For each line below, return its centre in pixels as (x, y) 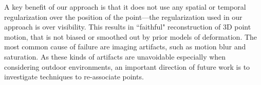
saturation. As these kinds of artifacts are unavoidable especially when (115, 56)
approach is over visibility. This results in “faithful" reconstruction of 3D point (128, 27)
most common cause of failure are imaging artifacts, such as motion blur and (125, 47)
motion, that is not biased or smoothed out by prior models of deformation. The (131, 36)
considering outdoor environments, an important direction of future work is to (127, 66)
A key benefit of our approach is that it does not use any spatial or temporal (125, 7)
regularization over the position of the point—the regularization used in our (123, 17)
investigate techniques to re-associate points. (74, 77)
